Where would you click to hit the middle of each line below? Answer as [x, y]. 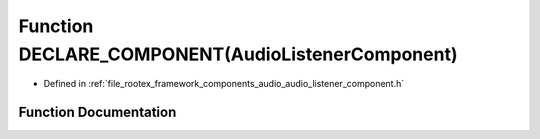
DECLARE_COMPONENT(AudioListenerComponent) [238, 54]
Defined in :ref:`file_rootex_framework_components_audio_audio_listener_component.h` [224, 84]
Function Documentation [97, 112]
